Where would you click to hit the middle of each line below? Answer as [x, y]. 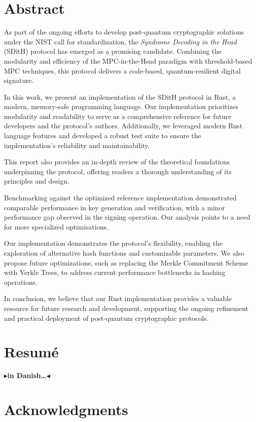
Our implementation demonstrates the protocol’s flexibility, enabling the [113, 243]
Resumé [32, 352]
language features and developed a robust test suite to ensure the [103, 135]
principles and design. [37, 181]
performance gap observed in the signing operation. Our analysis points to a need [127, 217]
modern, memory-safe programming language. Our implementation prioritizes [121, 106]
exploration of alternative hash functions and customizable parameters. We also [124, 253]
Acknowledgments [66, 409]
